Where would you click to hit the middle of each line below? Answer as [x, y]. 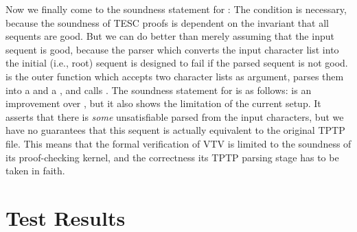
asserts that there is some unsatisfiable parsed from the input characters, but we [175, 116]
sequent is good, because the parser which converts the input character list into [172, 49]
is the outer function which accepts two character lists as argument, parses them [175, 76]
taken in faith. [35, 171]
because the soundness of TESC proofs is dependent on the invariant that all [167, 22]
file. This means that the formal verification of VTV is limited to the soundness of [178, 143]
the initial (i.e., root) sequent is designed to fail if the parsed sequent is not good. [177, 63]
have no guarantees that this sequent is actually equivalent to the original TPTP [175, 130]
